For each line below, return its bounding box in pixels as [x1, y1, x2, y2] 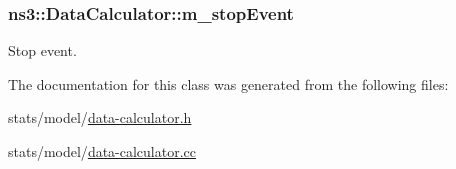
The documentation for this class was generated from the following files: [8, 73, 449, 94]
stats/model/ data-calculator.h [8, 107, 192, 128]
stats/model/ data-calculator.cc [8, 141, 197, 161]
